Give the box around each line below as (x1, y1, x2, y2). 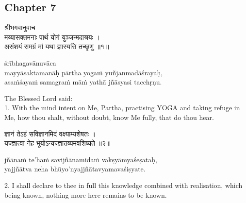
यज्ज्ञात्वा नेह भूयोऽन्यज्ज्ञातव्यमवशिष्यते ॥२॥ (4, 138, 111, 148)
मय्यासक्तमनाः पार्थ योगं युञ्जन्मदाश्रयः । (4, 32, 100, 42)
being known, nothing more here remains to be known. (4, 189, 167, 200)
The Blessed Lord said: (4, 93, 73, 103)
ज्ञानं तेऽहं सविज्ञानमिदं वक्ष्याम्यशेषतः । (4, 128, 96, 138)
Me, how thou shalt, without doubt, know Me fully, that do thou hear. (4, 112, 214, 122)
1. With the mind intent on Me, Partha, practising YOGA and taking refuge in (4, 102, 240, 113)
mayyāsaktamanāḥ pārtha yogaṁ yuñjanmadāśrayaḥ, (4, 67, 163, 77)
